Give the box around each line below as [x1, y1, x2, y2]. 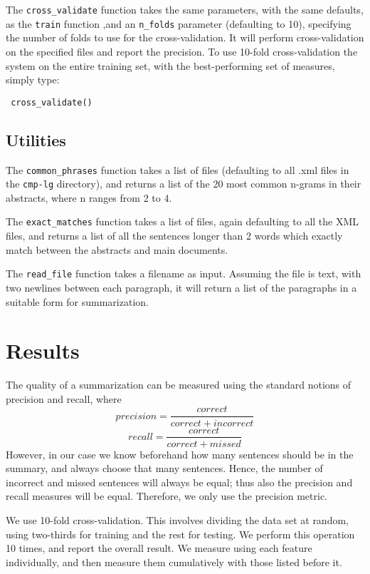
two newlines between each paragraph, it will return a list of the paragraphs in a [6, 280, 357, 294]
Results [6, 336, 80, 365]
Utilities [6, 128, 66, 150]
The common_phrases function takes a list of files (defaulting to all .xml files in [6, 162, 349, 177]
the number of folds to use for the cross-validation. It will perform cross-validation [6, 30, 364, 45]
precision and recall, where [6, 391, 122, 406]
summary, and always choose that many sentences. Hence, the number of [6, 461, 323, 476]
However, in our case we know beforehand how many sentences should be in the [6, 446, 354, 461]
